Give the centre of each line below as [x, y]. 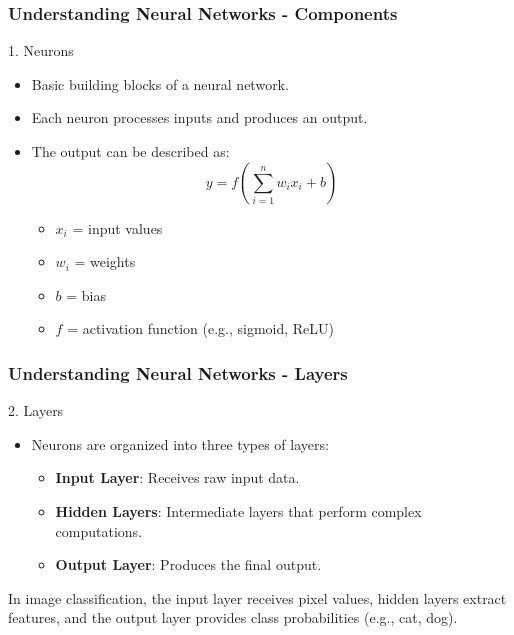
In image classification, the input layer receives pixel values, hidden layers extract [257, 597]
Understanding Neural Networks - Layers [178, 372]
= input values [117, 227]
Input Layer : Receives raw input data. [177, 477]
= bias [86, 294]
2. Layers [36, 410]
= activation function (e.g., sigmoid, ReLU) [200, 328]
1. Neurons [41, 50]
